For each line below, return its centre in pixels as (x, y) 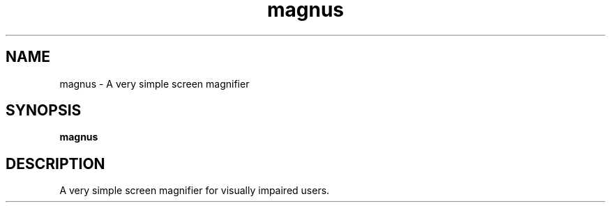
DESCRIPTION (55, 163)
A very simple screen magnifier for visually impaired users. (195, 191)
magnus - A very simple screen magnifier (154, 83)
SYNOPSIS (44, 111)
